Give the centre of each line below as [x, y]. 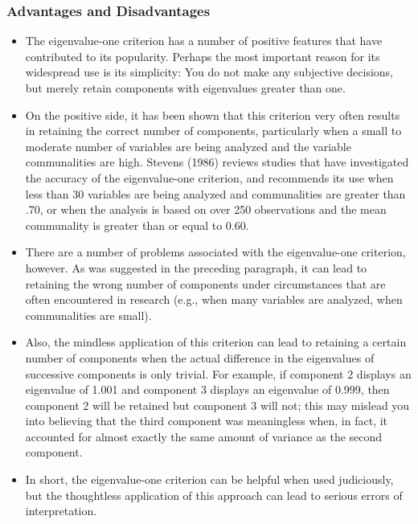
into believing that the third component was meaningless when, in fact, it [207, 421]
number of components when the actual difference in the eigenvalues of [200, 357]
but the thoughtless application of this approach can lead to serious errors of [214, 495]
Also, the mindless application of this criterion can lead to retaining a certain [216, 342]
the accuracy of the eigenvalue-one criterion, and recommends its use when [209, 177]
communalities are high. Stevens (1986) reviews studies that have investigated [217, 162]
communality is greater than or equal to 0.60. [137, 225]
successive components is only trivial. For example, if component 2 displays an [218, 373]
